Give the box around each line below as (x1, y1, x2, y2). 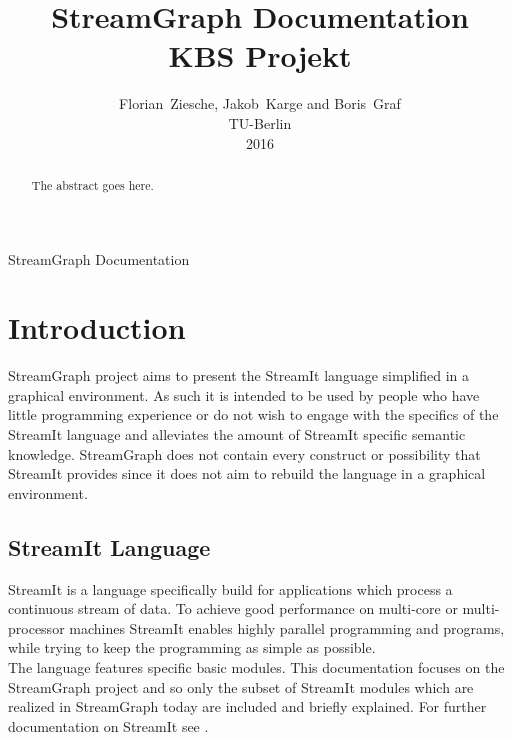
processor (8, 617, 65, 638)
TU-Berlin (228, 112, 292, 133)
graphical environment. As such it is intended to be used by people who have (8, 384, 480, 405)
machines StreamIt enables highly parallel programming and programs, (69, 617, 505, 638)
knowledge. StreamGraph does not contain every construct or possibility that (8, 443, 481, 464)
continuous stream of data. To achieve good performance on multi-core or (8, 598, 458, 619)
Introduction (8, 307, 186, 348)
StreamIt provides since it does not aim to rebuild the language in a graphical (8, 463, 486, 484)
